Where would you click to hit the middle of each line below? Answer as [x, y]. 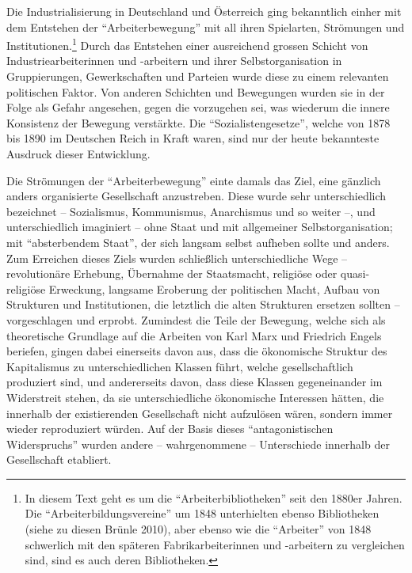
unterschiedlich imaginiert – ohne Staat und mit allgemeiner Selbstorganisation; [200, 227]
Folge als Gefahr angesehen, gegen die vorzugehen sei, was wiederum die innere [198, 107]
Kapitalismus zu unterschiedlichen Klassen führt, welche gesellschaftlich [180, 366]
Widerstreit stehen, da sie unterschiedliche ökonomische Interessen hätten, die [195, 397]
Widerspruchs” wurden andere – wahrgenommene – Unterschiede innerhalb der [198, 444]
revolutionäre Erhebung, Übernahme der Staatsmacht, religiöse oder [172, 273]
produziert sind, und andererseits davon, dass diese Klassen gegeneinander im [195, 382]
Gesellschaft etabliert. [59, 459]
